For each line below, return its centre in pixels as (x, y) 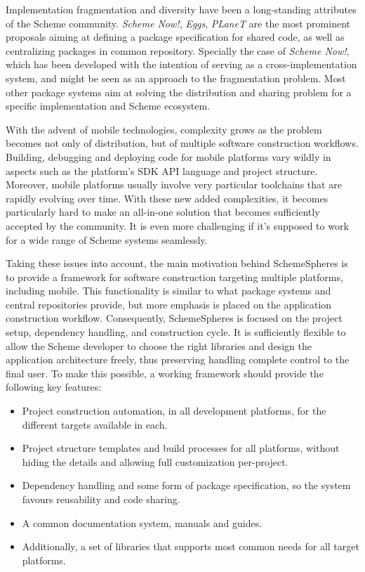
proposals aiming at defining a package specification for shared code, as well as (175, 37)
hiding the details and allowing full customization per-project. (155, 461)
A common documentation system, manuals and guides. (142, 522)
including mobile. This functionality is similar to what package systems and (168, 291)
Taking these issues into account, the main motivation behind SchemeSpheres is (177, 263)
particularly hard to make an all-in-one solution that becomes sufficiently (163, 212)
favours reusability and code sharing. (101, 499)
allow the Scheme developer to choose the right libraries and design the (159, 345)
